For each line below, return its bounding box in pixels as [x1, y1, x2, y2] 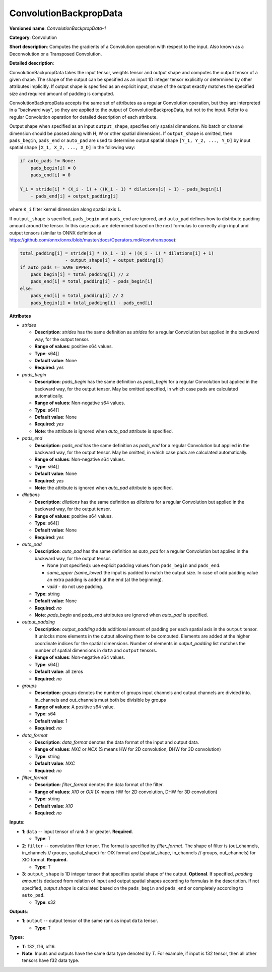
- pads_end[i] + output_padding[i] [30, 193, 118, 199]
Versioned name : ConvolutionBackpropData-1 [9, 25, 106, 31]
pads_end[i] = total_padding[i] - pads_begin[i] [30, 278, 153, 284]
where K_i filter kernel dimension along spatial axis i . [9, 206, 122, 212]
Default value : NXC [34, 760, 76, 766]
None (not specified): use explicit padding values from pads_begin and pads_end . [47, 562, 221, 568]
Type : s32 [34, 899, 56, 905]
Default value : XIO [34, 803, 74, 809]
